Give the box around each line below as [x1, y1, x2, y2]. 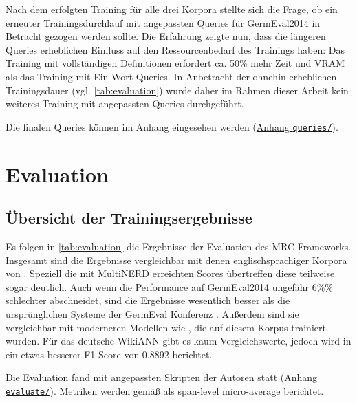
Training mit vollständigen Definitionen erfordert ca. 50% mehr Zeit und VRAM [6, 56, 345, 70]
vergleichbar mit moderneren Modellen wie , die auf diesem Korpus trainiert [6, 320, 326, 334]
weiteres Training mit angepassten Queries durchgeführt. [6, 96, 244, 111]
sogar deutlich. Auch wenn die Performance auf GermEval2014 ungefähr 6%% [6, 279, 333, 294]
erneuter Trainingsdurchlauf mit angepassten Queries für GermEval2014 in [6, 15, 321, 30]
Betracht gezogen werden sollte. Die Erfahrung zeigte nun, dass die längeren [6, 29, 326, 43]
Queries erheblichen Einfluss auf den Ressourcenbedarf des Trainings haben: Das [6, 42, 345, 56]
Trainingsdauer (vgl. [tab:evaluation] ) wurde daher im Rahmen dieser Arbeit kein [6, 83, 349, 97]
